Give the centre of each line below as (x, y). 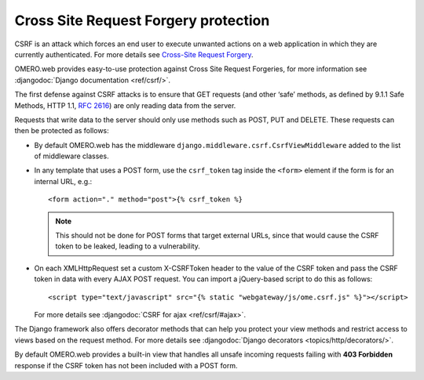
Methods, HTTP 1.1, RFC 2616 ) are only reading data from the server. (125, 105)
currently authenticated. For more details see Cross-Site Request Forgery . (134, 54)
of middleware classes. (71, 156)
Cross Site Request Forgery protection (142, 20)
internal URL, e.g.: (63, 181)
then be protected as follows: (62, 131)
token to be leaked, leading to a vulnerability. (128, 246)
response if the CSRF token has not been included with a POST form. (126, 365)
